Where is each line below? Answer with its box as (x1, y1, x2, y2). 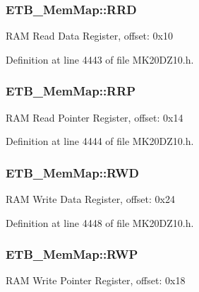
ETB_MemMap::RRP (6, 82, 136, 100)
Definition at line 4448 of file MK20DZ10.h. (6, 215, 194, 230)
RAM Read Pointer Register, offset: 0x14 (6, 110, 183, 124)
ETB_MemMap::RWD (6, 163, 140, 181)
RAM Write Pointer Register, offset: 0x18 (6, 273, 186, 288)
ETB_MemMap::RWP (6, 245, 138, 263)
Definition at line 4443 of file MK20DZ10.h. (6, 52, 194, 66)
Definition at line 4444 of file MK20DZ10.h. (6, 134, 194, 148)
